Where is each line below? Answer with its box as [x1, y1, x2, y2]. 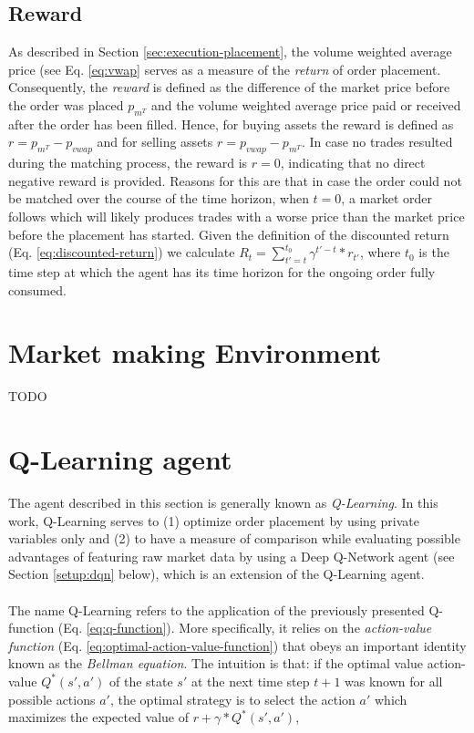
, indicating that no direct [280, 153, 426, 172]
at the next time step [191, 671, 310, 690]
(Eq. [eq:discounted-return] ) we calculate [8, 243, 235, 262]
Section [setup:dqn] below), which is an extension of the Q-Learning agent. [8, 564, 425, 583]
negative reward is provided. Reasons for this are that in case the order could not [8, 170, 462, 190]
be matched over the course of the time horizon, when [8, 189, 309, 208]
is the [418, 243, 449, 262]
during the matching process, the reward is [8, 153, 248, 172]
